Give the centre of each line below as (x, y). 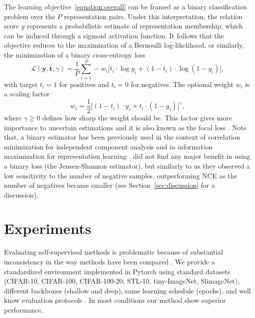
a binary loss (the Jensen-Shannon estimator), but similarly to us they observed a (127, 165)
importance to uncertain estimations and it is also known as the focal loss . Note (125, 127)
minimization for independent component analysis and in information (108, 146)
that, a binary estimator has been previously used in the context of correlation (122, 137)
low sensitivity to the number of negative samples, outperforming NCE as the (121, 175)
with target (21, 84)
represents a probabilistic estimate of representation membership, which (135, 26)
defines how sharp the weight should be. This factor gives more (137, 117)
